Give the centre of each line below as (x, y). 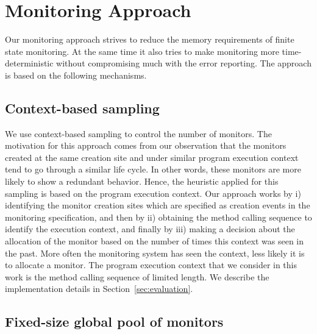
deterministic (29, 63)
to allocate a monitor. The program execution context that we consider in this (151, 265)
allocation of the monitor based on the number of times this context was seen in (155, 241)
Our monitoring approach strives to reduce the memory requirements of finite (150, 39)
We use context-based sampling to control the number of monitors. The (138, 133)
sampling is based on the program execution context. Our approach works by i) (153, 193)
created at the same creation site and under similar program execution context (152, 157)
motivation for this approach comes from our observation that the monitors (146, 145)
